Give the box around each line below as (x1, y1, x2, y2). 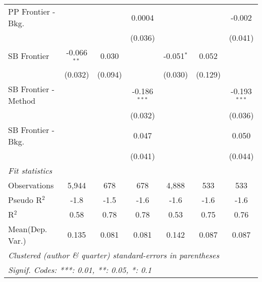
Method (8, 94, 36, 106)
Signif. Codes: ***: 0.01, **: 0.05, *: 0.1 (8, 263, 152, 275)
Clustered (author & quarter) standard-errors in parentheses (8, 249, 219, 261)
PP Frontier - (8, 6, 55, 17)
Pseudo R (8, 193, 42, 205)
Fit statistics (8, 164, 52, 176)
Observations (8, 179, 54, 191)
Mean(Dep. (8, 223, 47, 235)
